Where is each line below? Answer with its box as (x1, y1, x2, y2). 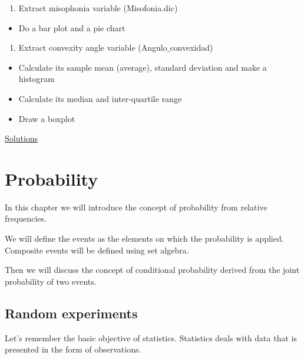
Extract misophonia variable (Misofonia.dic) (18, 2, 178, 14)
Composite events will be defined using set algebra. (5, 243, 189, 256)
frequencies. (5, 212, 47, 225)
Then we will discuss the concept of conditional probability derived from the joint (5, 264, 300, 276)
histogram (18, 73, 55, 85)
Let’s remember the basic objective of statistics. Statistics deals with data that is (5, 331, 297, 344)
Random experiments (5, 304, 138, 322)
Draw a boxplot (18, 112, 75, 124)
